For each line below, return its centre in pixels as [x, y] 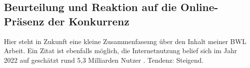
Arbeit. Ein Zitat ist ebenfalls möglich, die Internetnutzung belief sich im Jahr [121, 51]
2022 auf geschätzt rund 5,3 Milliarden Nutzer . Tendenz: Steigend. [104, 60]
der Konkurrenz [89, 21]
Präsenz [24, 21]
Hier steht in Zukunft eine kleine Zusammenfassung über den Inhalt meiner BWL [125, 41]
